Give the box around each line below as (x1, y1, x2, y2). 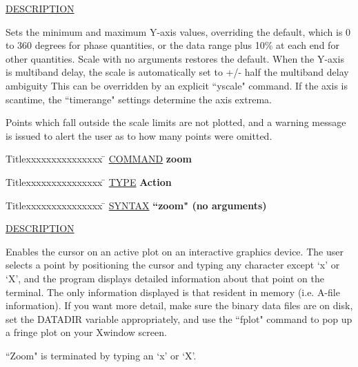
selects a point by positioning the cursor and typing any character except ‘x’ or (6, 258, 340, 272)
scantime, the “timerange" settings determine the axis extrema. (6, 92, 272, 106)
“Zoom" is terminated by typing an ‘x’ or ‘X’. (6, 348, 197, 362)
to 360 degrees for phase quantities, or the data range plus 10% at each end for (6, 38, 339, 52)
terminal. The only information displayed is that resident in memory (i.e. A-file (6, 284, 340, 299)
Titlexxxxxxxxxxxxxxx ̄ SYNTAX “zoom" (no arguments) (6, 198, 267, 212)
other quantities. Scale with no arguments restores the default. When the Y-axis (6, 51, 344, 65)
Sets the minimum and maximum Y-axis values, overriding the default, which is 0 (6, 24, 351, 39)
